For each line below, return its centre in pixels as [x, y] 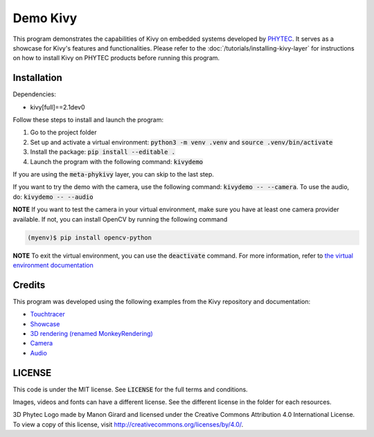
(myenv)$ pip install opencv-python [90, 238]
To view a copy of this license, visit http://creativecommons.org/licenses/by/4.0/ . [128, 424]
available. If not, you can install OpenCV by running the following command [120, 219]
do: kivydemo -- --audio [53, 197]
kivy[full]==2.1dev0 [58, 107]
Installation [37, 78]
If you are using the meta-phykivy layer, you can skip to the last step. [114, 174]
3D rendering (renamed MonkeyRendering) [92, 333]
